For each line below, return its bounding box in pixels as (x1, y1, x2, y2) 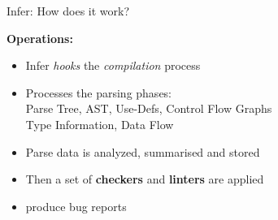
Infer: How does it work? (7, 2, 130, 19)
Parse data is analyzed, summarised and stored (25, 143, 260, 160)
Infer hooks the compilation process (25, 57, 201, 74)
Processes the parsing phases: (25, 84, 172, 101)
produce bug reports (25, 197, 127, 214)
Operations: (7, 29, 73, 46)
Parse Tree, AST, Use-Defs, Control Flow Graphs (25, 100, 272, 117)
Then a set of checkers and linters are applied (25, 170, 264, 188)
